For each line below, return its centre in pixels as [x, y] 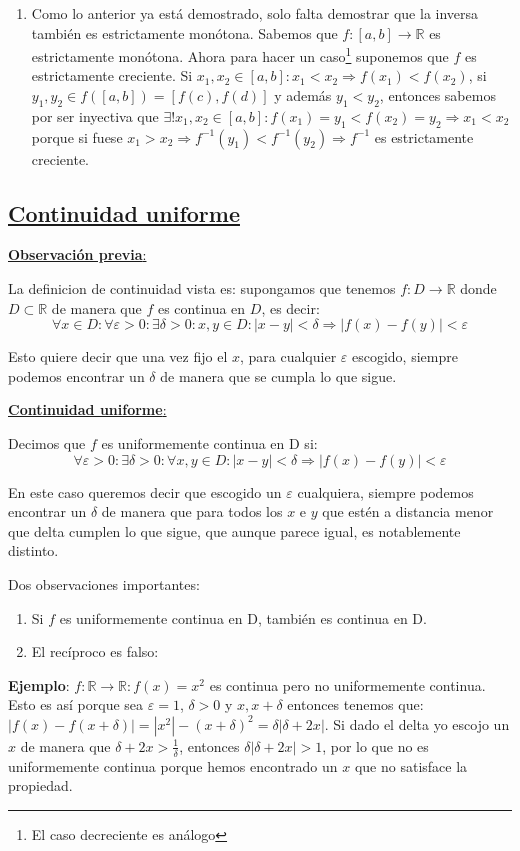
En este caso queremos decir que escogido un [145, 491]
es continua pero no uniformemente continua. [347, 684]
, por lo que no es [375, 745]
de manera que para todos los [192, 511]
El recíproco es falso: [95, 651]
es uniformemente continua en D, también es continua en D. [243, 617]
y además [303, 95]
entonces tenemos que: [355, 704]
